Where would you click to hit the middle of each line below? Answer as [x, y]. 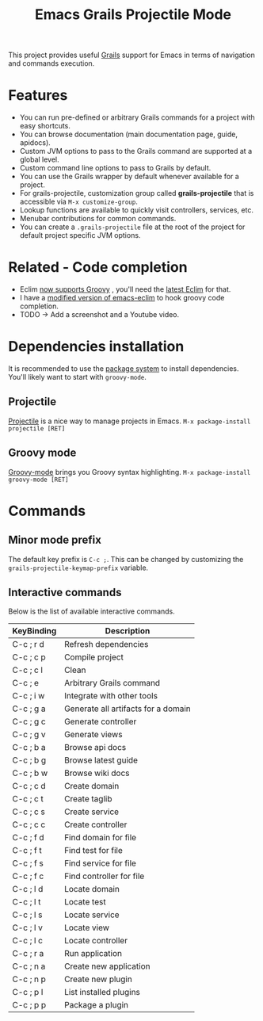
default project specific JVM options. [80, 235]
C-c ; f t [27, 851]
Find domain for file [101, 838]
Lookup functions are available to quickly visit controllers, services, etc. [136, 210]
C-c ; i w [29, 696]
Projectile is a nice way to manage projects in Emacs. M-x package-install [130, 421]
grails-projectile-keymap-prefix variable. [78, 568]
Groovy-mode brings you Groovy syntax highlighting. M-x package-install [130, 472]
